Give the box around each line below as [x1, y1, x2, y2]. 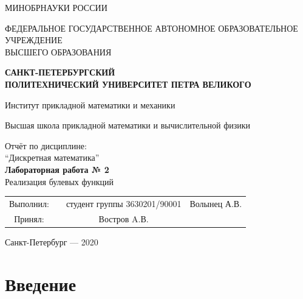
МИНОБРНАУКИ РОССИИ [5, 1, 107, 13]
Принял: [14, 212, 44, 225]
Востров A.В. [98, 212, 149, 225]
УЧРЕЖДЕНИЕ [5, 33, 63, 46]
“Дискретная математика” [5, 151, 100, 164]
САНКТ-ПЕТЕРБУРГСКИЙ [5, 66, 115, 79]
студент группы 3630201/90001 [66, 197, 182, 209]
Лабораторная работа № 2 [5, 163, 109, 175]
